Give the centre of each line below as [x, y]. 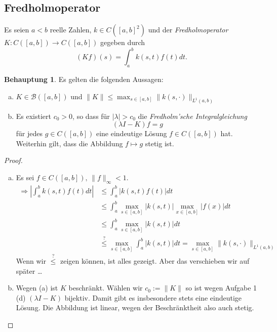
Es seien [17, 30]
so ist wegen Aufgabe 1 [221, 288]
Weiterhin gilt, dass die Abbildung [69, 143]
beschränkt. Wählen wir [106, 288]
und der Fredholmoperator [188, 30]
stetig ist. [160, 143]
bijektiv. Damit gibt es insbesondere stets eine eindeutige [153, 297]
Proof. [13, 160]
